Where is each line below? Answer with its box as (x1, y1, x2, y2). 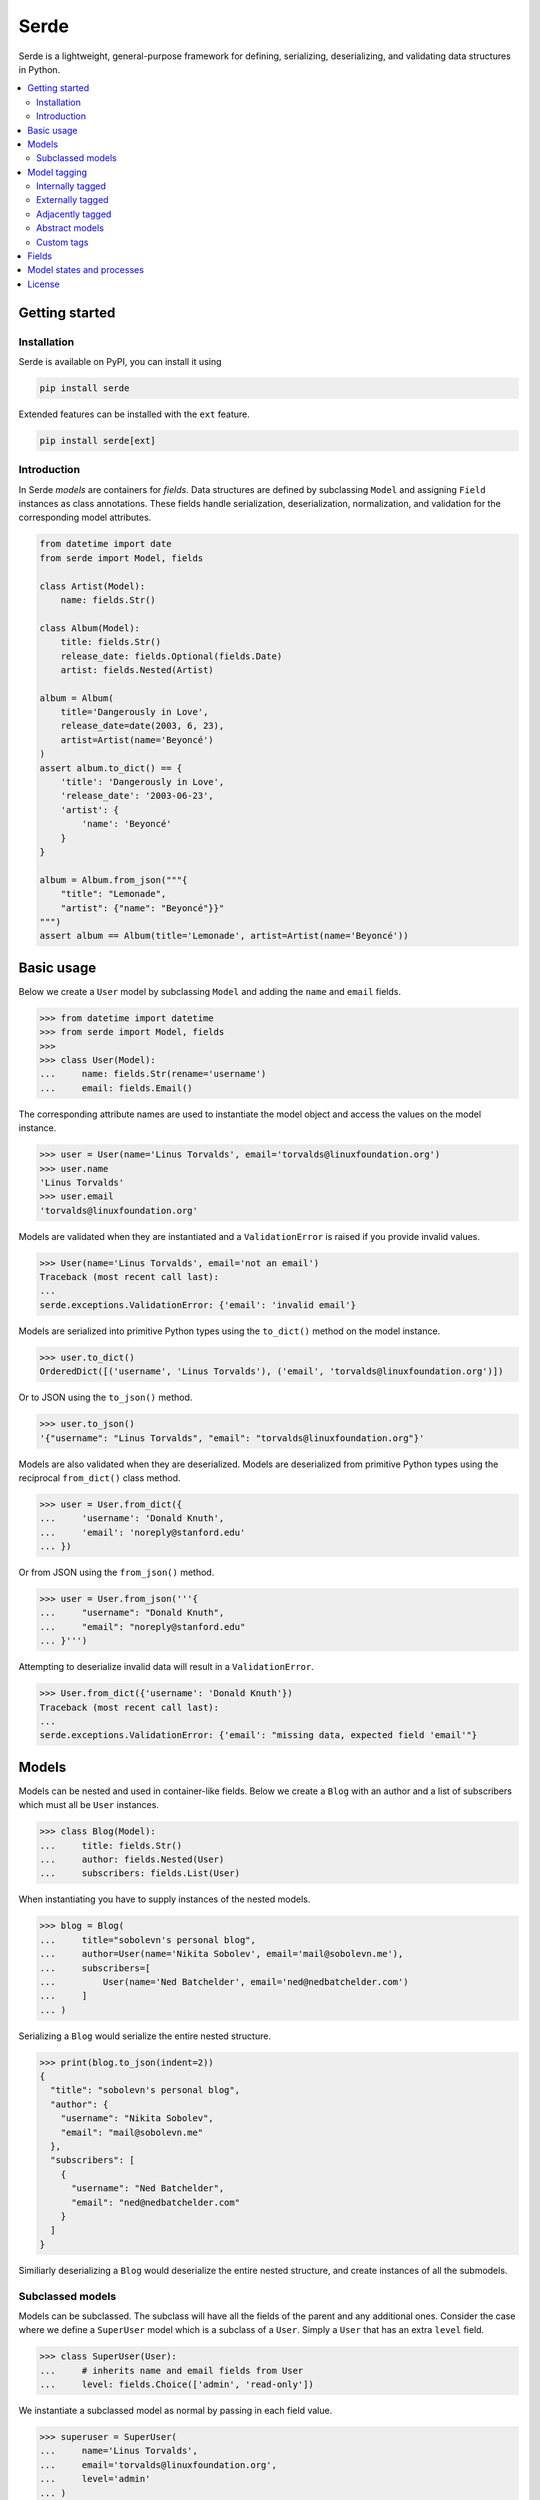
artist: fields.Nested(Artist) (60, 664, 214, 675)
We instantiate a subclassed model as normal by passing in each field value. (18, 2405, 333, 2417)
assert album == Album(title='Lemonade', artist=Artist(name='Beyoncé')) (39, 930, 409, 942)
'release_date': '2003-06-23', (60, 790, 214, 802)
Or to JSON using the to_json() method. (18, 1391, 193, 1404)
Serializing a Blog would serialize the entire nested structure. (18, 2030, 272, 2042)
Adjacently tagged (36, 208, 112, 220)
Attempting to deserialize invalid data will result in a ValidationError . (18, 1661, 315, 1673)
